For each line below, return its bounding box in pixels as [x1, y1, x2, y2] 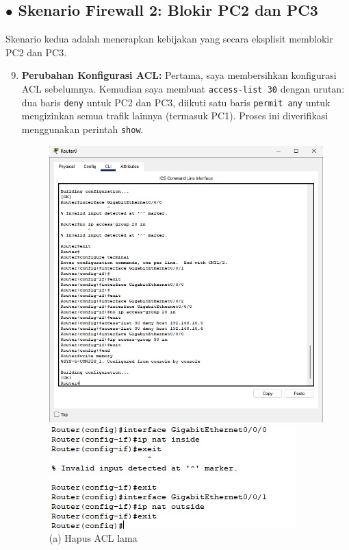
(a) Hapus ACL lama [49, 531, 138, 545]
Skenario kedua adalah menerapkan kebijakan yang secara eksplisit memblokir [5, 32, 333, 46]
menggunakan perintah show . [21, 121, 144, 136]
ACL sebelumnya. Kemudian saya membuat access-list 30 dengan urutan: [21, 81, 345, 95]
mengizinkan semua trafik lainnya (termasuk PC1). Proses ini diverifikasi [21, 108, 328, 123]
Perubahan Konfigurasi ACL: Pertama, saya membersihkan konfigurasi [21, 68, 337, 82]
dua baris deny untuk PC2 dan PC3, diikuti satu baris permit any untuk [21, 95, 331, 109]
